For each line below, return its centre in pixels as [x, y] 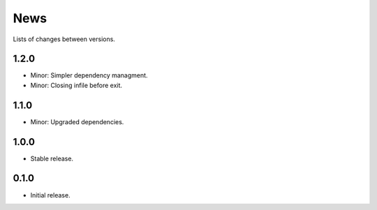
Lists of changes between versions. [64, 39]
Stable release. [52, 158]
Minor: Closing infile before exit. [76, 85]
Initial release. [50, 195]
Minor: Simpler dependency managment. [89, 75]
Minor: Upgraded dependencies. [77, 121]
